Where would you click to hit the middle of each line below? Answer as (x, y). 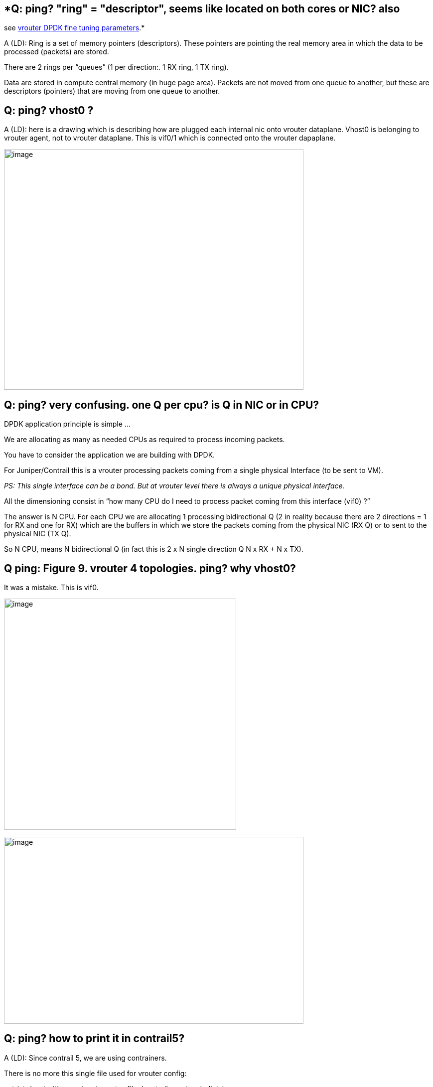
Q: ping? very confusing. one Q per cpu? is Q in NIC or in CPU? (162, 405)
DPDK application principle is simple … (67, 424)
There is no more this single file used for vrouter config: (95, 1073)
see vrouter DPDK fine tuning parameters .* (74, 28)
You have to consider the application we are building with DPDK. (110, 455)
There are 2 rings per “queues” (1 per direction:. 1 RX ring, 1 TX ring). (116, 67)
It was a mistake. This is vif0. (51, 587)
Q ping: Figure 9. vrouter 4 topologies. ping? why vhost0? (150, 568)
